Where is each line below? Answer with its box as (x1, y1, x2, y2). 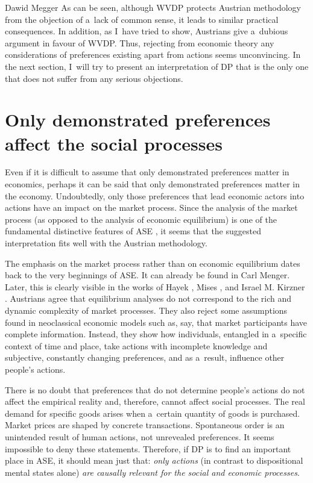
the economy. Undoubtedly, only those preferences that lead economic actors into (5, 189, 305, 202)
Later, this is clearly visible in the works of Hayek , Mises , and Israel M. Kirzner (5, 280, 305, 293)
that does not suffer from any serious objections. (5, 72, 183, 84)
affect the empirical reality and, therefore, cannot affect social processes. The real (5, 395, 305, 408)
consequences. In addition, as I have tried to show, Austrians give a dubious (5, 25, 288, 37)
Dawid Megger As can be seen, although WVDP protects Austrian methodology (5, 1, 302, 13)
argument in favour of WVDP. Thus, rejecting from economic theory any (5, 36, 274, 49)
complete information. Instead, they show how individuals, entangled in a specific (5, 328, 307, 340)
